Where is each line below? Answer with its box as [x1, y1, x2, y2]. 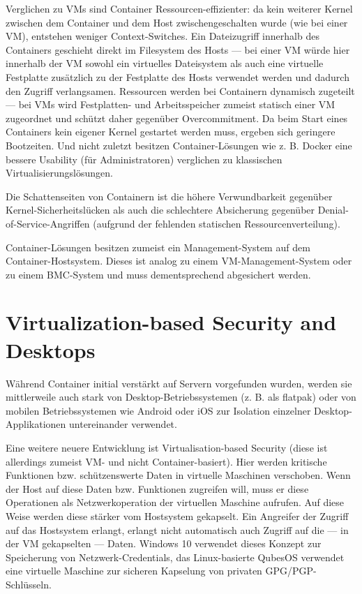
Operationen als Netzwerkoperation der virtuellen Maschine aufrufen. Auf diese [6, 495, 345, 510]
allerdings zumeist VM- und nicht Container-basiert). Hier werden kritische [6, 454, 327, 468]
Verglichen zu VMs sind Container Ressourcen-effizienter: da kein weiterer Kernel [6, 1, 353, 15]
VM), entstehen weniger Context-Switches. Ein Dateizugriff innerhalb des [6, 29, 319, 43]
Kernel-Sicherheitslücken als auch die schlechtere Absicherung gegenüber [6, 202, 315, 217]
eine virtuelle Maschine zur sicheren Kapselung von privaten [6, 563, 262, 578]
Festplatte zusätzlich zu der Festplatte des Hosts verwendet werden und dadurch [6, 69, 349, 84]
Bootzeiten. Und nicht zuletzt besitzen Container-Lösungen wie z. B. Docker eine [6, 138, 352, 152]
